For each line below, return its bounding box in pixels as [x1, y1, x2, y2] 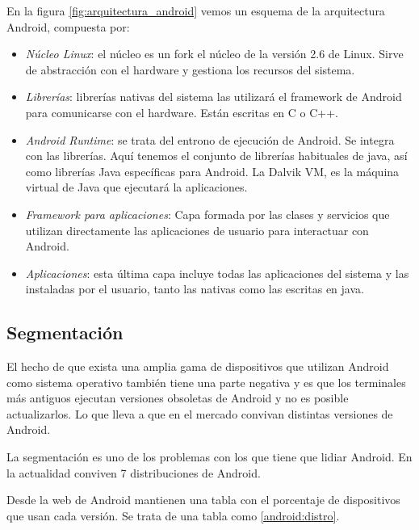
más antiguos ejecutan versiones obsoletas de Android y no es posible [6, 389, 349, 406]
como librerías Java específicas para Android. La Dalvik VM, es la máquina [25, 162, 400, 179]
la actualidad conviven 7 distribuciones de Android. [6, 464, 261, 481]
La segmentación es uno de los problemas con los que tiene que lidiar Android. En [6, 448, 413, 465]
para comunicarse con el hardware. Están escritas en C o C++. [25, 103, 339, 120]
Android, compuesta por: [6, 18, 130, 35]
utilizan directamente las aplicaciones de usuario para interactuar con [25, 221, 369, 238]
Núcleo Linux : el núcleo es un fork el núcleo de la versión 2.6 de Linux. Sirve [25, 45, 404, 62]
